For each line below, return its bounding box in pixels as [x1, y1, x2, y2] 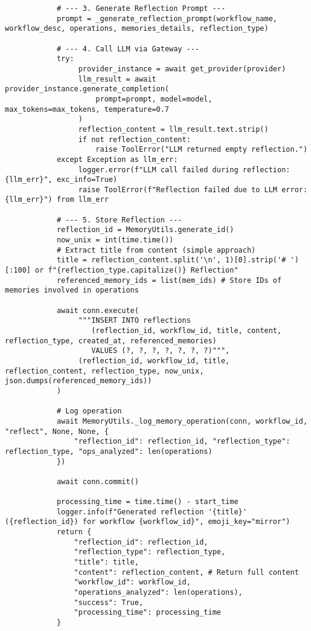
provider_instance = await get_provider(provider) [78, 64, 286, 73]
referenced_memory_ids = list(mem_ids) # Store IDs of [56, 276, 282, 285]
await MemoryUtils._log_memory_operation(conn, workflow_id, [56, 416, 308, 426]
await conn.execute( [56, 306, 139, 315]
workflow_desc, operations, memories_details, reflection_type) [5, 24, 269, 33]
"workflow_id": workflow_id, [74, 578, 191, 587]
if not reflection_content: [78, 135, 191, 144]
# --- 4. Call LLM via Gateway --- [56, 44, 200, 53]
